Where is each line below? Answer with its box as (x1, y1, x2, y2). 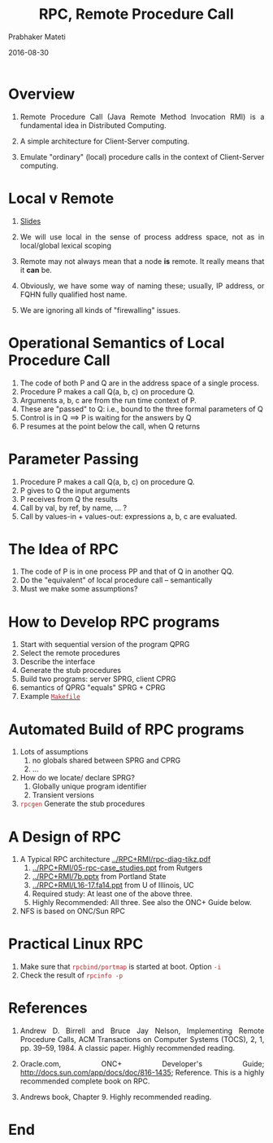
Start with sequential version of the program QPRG (19, 640, 190, 649)
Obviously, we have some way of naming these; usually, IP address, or (19, 280, 265, 290)
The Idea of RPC (8, 539, 119, 558)
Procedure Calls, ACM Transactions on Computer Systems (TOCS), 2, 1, (19, 1035, 265, 1044)
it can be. (19, 265, 52, 275)
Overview (8, 85, 76, 103)
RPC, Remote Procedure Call (38, 5, 234, 24)
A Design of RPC (8, 828, 121, 846)
